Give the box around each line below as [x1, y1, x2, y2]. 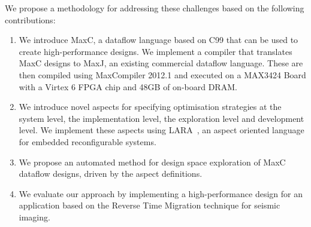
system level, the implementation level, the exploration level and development [19, 112, 304, 124]
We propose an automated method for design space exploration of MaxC [19, 155, 286, 168]
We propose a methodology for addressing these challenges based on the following [5, 2, 304, 14]
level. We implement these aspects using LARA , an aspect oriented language [19, 124, 304, 136]
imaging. [19, 210, 50, 223]
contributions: [5, 13, 56, 26]
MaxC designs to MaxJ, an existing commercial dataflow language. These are [19, 57, 303, 69]
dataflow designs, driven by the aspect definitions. [19, 167, 203, 180]
